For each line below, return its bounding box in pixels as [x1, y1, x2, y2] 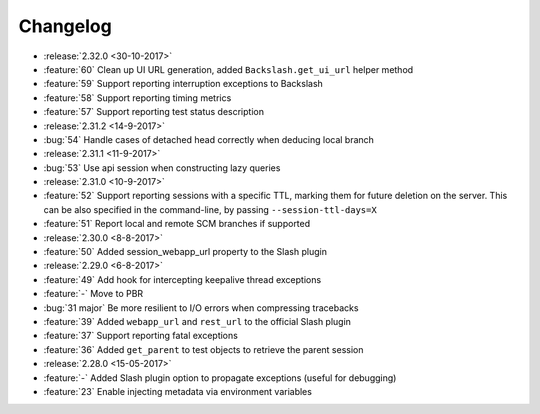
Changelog [18, 15, 112, 37]
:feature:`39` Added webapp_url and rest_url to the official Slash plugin [43, 315, 352, 327]
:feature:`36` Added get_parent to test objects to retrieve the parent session [43, 343, 364, 355]
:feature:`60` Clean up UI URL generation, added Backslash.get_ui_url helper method [43, 63, 414, 75]
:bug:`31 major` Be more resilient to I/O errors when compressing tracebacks [43, 301, 359, 314]
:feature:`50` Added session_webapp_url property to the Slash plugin [43, 246, 327, 258]
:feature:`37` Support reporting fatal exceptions [43, 330, 239, 342]
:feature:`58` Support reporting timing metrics [43, 91, 232, 104]
